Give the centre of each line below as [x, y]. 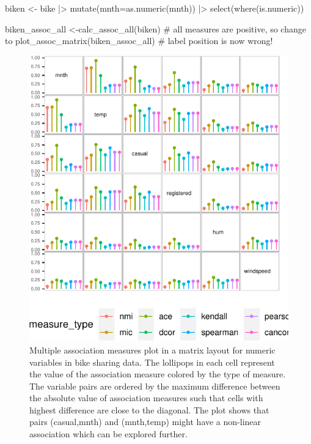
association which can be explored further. [108, 434]
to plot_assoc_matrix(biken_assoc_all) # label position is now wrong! [139, 41]
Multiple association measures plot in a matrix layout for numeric [152, 350]
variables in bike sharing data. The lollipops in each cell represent [152, 362]
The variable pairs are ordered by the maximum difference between [155, 386]
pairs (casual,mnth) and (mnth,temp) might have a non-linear [145, 422]
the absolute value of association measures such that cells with [146, 398]
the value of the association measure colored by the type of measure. [158, 374]
